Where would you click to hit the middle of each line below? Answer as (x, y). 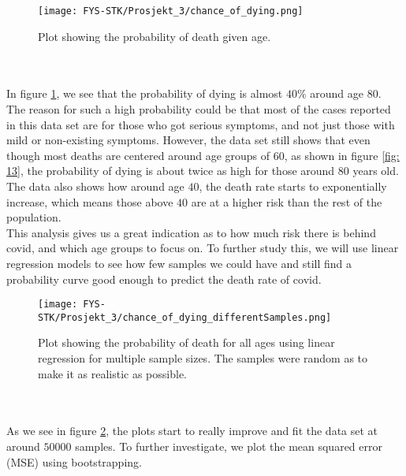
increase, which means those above (90, 201)
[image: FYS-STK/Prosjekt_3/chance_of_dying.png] (171, 11)
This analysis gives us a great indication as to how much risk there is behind (191, 232)
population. (34, 217)
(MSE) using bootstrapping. (74, 461)
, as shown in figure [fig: (342, 155)
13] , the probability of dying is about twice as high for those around (171, 171)
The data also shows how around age (95, 186)
